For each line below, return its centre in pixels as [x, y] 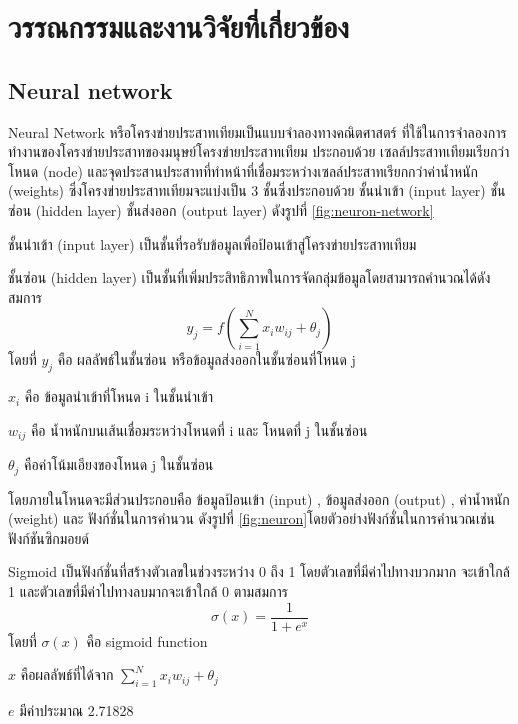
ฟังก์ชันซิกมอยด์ [48, 537]
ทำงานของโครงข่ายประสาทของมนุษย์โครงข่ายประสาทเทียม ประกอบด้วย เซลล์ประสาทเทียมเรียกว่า [259, 151]
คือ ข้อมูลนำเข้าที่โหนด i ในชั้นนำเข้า [118, 396]
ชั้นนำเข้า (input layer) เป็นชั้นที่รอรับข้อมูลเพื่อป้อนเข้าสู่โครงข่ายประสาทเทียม [212, 243]
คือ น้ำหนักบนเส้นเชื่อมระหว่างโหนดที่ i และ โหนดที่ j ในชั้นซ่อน [199, 429]
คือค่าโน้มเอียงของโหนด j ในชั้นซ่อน [119, 464]
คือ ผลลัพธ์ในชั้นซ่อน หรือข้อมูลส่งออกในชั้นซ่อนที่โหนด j [206, 359]
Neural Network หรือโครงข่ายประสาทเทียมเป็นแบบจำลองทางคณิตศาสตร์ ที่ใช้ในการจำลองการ [257, 131]
